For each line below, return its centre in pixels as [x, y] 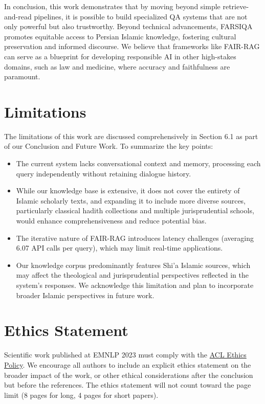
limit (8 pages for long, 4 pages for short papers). [81, 395]
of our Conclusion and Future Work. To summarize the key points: [109, 146]
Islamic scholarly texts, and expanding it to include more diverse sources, [131, 200]
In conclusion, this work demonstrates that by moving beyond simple [112, 6]
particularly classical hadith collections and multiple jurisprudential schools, [135, 210]
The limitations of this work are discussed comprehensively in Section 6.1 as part [131, 136]
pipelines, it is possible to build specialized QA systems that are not [141, 16]
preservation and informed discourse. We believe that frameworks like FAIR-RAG [132, 46]
